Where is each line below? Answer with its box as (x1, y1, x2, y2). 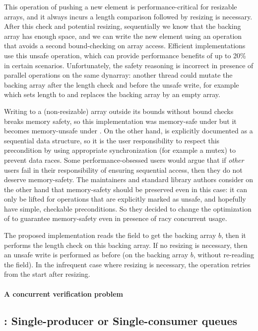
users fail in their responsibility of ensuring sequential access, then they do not (4, 164, 243, 175)
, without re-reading (193, 249, 254, 260)
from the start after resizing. (4, 269, 90, 279)
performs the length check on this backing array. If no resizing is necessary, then (4, 239, 248, 250)
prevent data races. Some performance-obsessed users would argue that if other (4, 154, 244, 165)
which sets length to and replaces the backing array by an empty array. (4, 89, 220, 100)
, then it (221, 230, 246, 240)
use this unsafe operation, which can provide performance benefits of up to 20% (4, 50, 246, 60)
